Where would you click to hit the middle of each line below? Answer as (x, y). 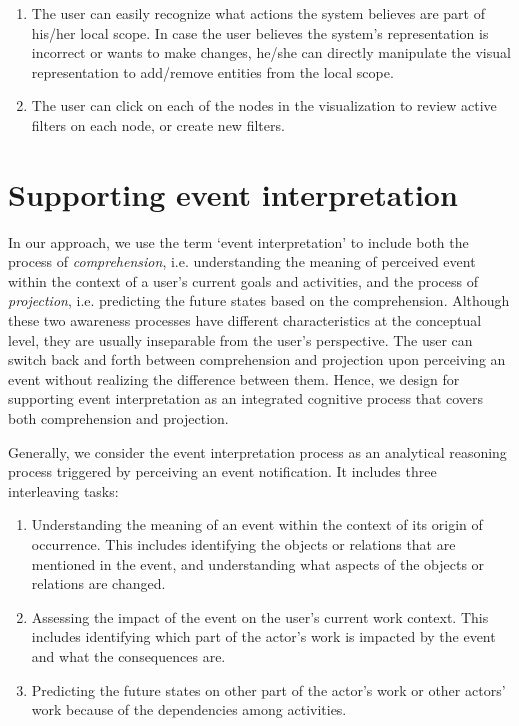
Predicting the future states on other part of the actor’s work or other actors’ (268, 689)
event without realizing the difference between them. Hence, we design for (234, 378)
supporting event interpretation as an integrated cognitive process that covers (246, 398)
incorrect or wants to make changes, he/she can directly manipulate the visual (271, 52)
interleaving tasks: (63, 490)
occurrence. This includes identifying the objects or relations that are (243, 544)
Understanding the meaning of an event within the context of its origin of (257, 524)
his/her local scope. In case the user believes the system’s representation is (260, 32)
